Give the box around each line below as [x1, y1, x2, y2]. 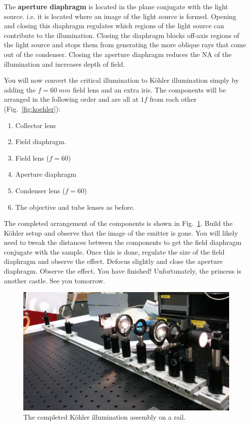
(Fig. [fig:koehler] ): [4, 103, 61, 113]
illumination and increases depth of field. [4, 58, 125, 69]
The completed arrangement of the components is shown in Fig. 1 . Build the [4, 218, 233, 228]
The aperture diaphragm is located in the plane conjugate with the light [4, 1, 228, 11]
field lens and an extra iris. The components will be [72, 84, 226, 94]
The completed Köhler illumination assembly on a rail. [23, 412, 186, 422]
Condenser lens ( [15, 185, 65, 195]
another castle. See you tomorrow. [4, 275, 105, 285]
